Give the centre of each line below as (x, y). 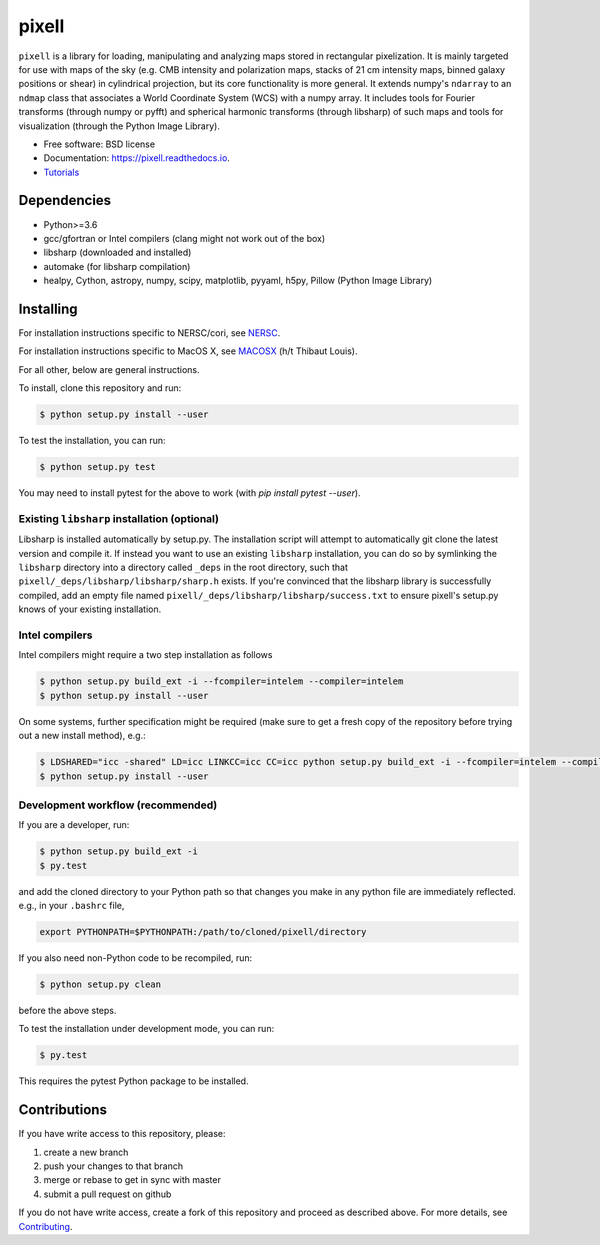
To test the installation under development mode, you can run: (146, 1029)
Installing (48, 308)
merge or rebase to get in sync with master (132, 1180)
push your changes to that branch (113, 1166)
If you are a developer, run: (74, 825)
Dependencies (65, 200)
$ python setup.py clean (100, 984)
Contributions (62, 1110)
